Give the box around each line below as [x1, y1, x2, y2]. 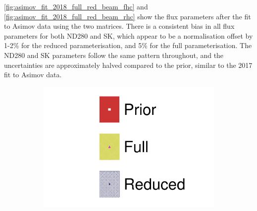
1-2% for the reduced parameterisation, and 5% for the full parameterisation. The [4, 40, 252, 51]
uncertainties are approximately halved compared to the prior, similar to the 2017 [4, 59, 253, 70]
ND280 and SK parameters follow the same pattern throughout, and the [4, 50, 224, 60]
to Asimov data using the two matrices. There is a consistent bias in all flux [4, 21, 235, 31]
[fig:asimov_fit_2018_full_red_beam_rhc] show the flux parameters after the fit [4, 11, 251, 21]
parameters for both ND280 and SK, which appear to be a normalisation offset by [4, 30, 253, 41]
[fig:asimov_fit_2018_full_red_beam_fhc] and [4, 1, 148, 11]
